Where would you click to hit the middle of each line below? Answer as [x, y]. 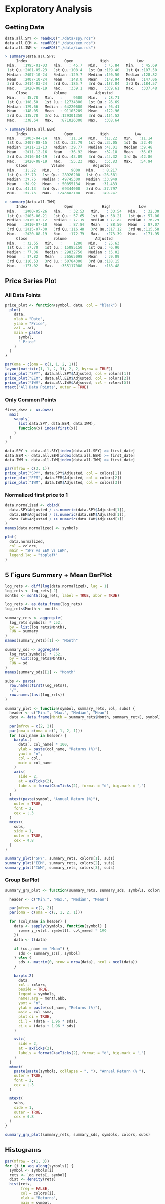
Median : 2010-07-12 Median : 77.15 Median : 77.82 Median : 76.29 [83, 220]
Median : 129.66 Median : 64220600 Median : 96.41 [63, 107]
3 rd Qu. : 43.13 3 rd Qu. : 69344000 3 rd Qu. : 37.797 [62, 189]
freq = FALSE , [35, 1189]
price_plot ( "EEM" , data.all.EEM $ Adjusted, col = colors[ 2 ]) [68, 378]
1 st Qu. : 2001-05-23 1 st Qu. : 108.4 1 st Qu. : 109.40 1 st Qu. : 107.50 [82, 70]
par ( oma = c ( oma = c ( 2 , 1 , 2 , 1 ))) [46, 913]
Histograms [23, 1150]
